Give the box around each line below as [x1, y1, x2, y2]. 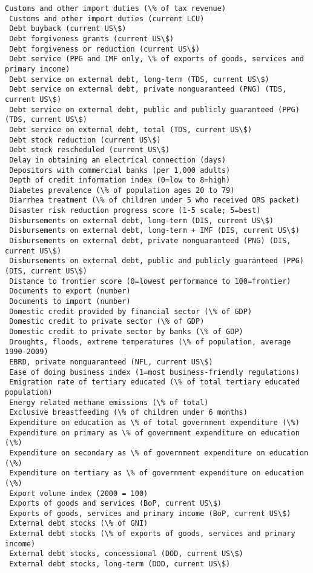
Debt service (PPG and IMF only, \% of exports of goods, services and [9, 55, 304, 64]
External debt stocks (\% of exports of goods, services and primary [9, 529, 295, 538]
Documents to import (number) [9, 297, 131, 306]
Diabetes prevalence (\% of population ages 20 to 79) [9, 186, 235, 195]
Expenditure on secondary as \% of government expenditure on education [9, 448, 309, 457]
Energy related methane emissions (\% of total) [9, 398, 209, 407]
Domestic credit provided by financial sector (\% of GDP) [9, 307, 252, 316]
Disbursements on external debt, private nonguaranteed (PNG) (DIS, [9, 236, 291, 246]
